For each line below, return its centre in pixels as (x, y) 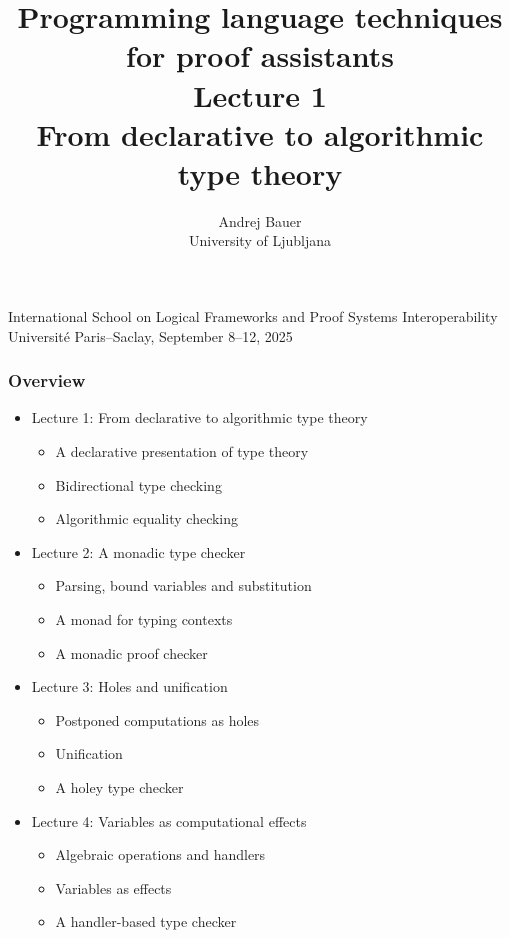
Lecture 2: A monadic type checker (138, 551)
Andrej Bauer (260, 220)
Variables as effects (113, 887)
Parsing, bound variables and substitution (183, 585)
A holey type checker (119, 787)
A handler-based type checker (146, 921)
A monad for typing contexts (144, 619)
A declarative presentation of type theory (182, 451)
